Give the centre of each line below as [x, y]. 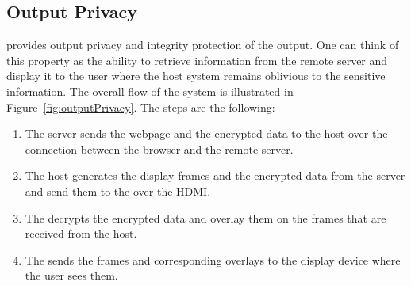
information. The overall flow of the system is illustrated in [150, 91]
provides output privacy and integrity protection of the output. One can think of [203, 45]
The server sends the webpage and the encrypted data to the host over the [206, 133]
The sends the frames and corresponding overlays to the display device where [213, 259]
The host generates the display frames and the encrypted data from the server [215, 175]
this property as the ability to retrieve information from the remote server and [197, 60]
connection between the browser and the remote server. [159, 149]
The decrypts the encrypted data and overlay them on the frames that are [205, 217]
